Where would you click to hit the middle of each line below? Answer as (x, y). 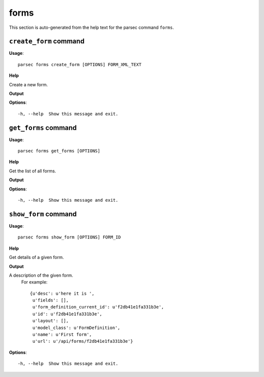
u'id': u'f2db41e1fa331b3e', (67, 314)
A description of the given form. (41, 275)
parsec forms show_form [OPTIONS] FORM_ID (69, 237)
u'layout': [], (51, 321)
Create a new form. (29, 84)
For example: (34, 282)
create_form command (47, 41)
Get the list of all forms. (33, 171)
